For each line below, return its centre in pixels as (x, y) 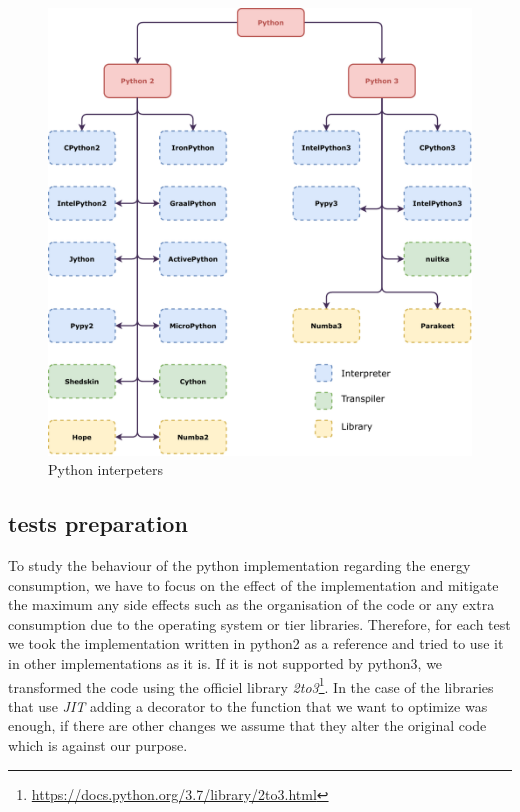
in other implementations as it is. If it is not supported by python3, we (225, 662)
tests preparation (98, 523)
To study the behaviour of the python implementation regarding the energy (239, 564)
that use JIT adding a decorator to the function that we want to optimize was (248, 705)
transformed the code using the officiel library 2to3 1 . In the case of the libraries (251, 685)
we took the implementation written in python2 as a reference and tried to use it (256, 643)
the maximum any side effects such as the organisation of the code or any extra (251, 604)
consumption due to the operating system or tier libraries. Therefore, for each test (259, 623)
